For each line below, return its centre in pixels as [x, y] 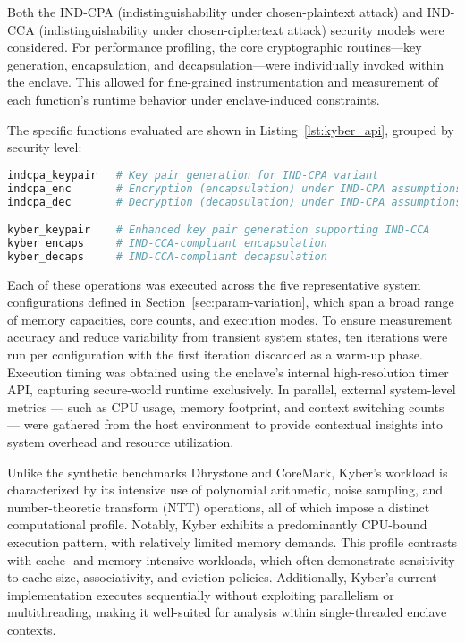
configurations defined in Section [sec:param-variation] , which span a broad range [231, 302]
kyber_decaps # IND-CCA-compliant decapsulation [167, 256]
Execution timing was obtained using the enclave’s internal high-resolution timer [228, 372]
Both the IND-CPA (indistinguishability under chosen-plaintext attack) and [215, 12]
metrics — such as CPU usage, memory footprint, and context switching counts [226, 406]
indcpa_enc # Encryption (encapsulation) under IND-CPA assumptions [235, 188]
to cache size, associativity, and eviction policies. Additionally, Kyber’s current [222, 577]
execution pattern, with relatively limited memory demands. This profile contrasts [232, 541]
